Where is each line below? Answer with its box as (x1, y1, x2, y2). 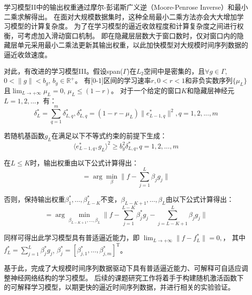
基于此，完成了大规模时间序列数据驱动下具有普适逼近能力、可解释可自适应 (4, 263, 241, 273)
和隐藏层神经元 (187, 85, 235, 95)
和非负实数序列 (185, 75, 233, 85)
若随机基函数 (4, 131, 45, 141)
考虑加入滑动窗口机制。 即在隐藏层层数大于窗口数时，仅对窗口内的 (24, 30, 237, 40)
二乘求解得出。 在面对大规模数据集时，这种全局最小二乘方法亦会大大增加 (4, 11, 237, 21)
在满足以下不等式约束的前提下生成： (51, 131, 167, 141)
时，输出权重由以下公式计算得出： (30, 157, 139, 167)
